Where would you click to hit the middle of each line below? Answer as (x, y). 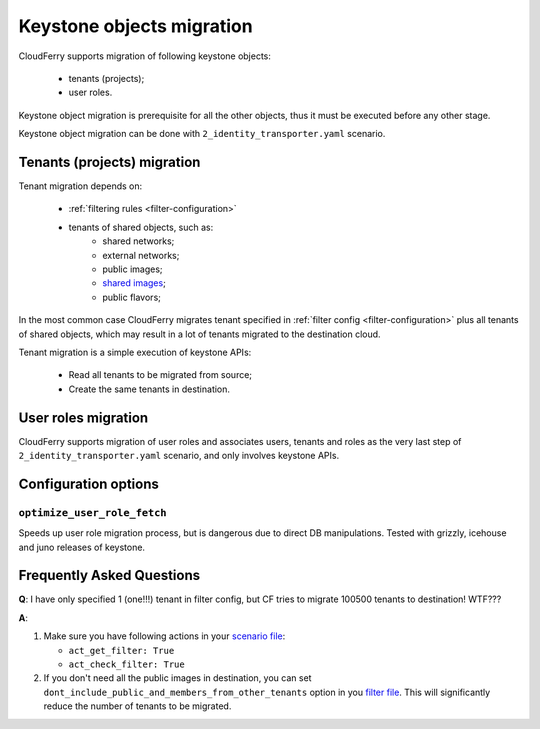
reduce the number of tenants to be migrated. (137, 706)
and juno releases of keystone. (81, 547)
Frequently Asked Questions (109, 575)
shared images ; (134, 283)
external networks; (141, 255)
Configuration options (89, 483)
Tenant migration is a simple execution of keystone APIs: (135, 352)
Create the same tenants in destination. (149, 389)
